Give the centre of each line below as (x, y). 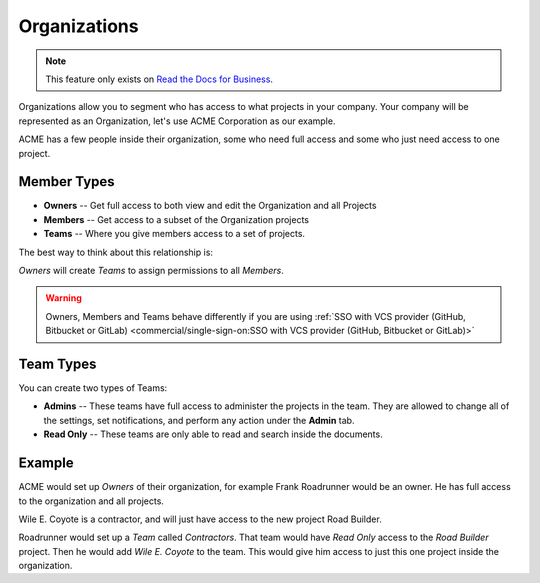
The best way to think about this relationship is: (116, 252)
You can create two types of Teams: (93, 388)
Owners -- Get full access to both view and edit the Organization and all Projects (210, 206)
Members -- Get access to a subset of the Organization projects (176, 219)
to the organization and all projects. (91, 501)
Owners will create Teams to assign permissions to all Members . (151, 270)
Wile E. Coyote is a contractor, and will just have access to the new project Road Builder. (200, 519)
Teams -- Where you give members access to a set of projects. (174, 234)
